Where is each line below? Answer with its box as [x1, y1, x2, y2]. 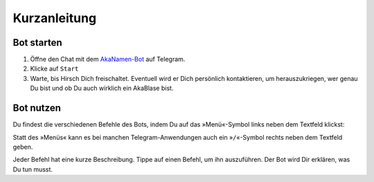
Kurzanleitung [12, 10, 97, 26]
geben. [12, 143, 33, 151]
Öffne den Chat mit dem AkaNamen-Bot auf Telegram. [30, 55, 186, 64]
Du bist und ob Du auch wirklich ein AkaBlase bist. [30, 84, 174, 93]
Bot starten [12, 37, 62, 48]
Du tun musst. [12, 165, 53, 173]
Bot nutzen [12, 102, 62, 114]
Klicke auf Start [30, 64, 79, 73]
